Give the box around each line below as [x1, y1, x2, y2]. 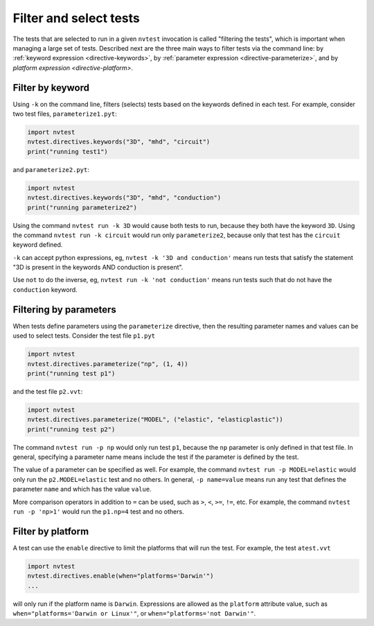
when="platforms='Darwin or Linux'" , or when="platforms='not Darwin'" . [12, 609, 256, 618]
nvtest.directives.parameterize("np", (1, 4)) [27, 360, 188, 367]
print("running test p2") [27, 425, 116, 433]
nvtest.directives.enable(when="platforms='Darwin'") [27, 572, 214, 580]
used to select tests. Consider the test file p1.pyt [12, 331, 156, 340]
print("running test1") [27, 148, 109, 155]
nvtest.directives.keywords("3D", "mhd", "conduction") [27, 194, 222, 202]
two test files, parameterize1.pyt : [12, 110, 117, 118]
